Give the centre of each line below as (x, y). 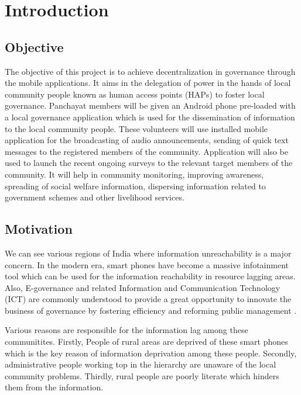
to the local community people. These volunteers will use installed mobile (136, 128)
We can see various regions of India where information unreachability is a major (148, 253)
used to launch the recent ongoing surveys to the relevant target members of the (149, 163)
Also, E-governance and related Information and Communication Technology (143, 287)
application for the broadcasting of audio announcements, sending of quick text (147, 140)
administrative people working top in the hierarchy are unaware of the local (141, 364)
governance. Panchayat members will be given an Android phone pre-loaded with (150, 105)
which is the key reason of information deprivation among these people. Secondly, (151, 353)
